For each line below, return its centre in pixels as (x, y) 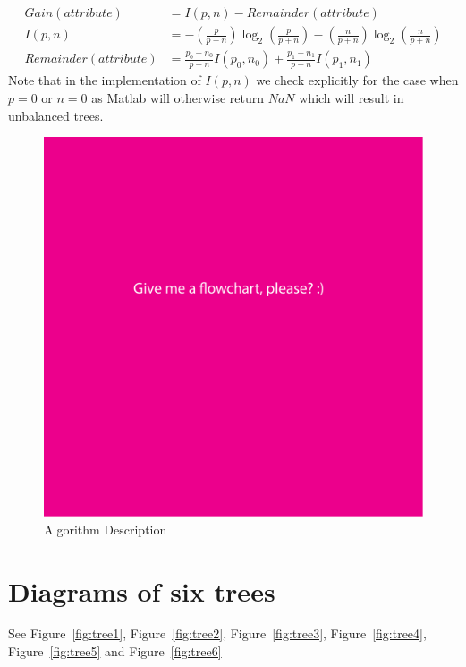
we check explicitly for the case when (357, 80)
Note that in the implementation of (105, 80)
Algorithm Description (106, 529)
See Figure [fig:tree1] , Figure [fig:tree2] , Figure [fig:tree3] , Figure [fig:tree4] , (217, 633)
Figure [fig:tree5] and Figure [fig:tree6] (115, 651)
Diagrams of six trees (142, 590)
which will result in (352, 97)
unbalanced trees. (56, 115)
